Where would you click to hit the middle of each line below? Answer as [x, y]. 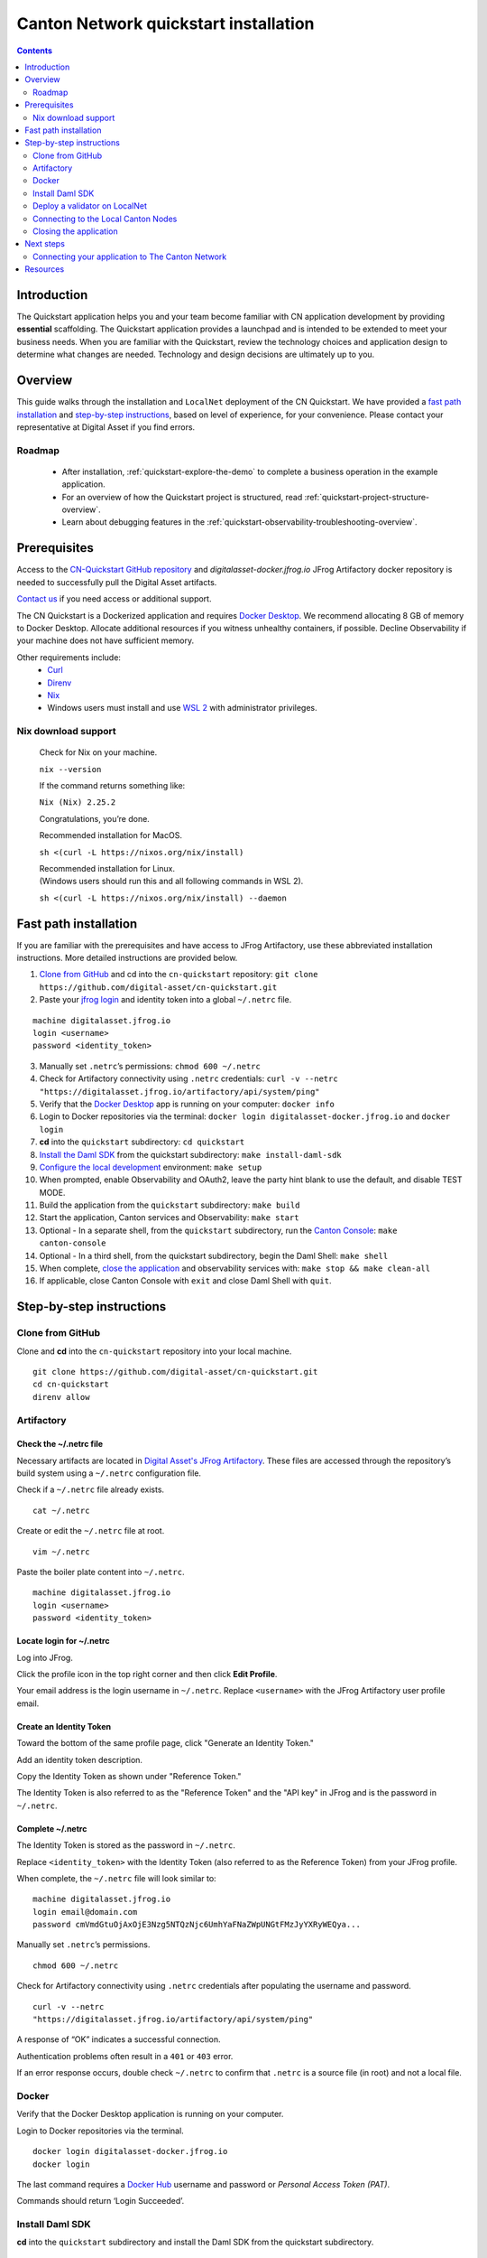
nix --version [70, 769]
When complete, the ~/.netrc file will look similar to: [116, 1878]
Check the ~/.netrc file [60, 1444]
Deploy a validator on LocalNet [90, 206]
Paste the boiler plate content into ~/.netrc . [101, 1572]
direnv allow [61, 1397]
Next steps [45, 244]
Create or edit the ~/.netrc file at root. [91, 1531]
